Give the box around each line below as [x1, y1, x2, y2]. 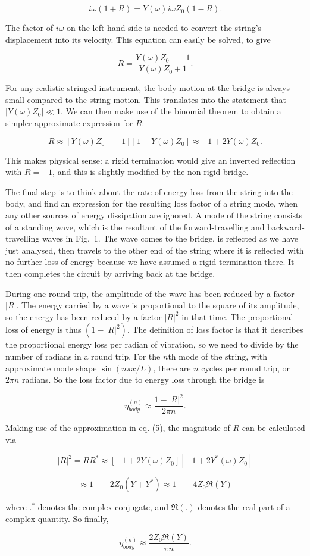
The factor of [5, 21, 54, 33]
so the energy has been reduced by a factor [5, 310, 162, 323]
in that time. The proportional [181, 310, 293, 323]
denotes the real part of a [198, 501, 290, 513]
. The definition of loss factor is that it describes [127, 323, 303, 336]
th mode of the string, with [168, 349, 267, 362]
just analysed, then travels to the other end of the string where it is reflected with [5, 243, 304, 256]
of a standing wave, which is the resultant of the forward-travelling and [5, 220, 265, 233]
